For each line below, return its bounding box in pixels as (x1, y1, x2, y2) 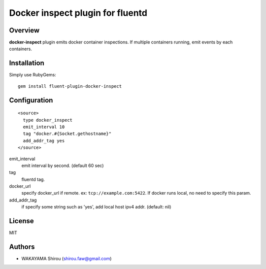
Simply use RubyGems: (9, 72, 56, 78)
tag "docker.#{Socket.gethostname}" (23, 131, 112, 136)
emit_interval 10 (23, 124, 65, 130)
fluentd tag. (21, 176, 45, 182)
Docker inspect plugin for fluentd (9, 7, 148, 18)
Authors (9, 242, 35, 251)
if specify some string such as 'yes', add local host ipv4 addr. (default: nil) (21, 204, 171, 210)
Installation (9, 59, 44, 67)
